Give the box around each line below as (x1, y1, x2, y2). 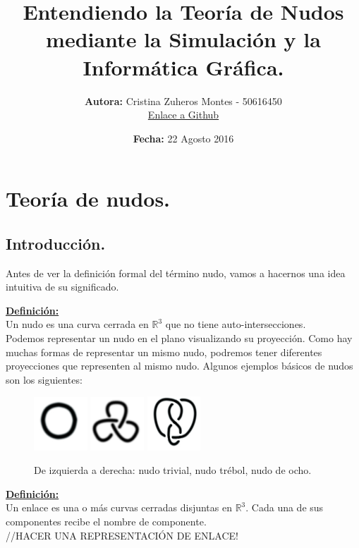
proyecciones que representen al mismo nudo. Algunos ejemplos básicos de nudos (6, 358, 353, 373)
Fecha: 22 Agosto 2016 (133, 130, 234, 145)
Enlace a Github (147, 107, 219, 122)
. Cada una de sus (245, 500, 324, 515)
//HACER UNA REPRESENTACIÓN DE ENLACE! (6, 528, 238, 542)
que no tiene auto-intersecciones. (165, 317, 306, 331)
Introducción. (6, 232, 106, 254)
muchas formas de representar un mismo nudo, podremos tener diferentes (6, 344, 322, 359)
